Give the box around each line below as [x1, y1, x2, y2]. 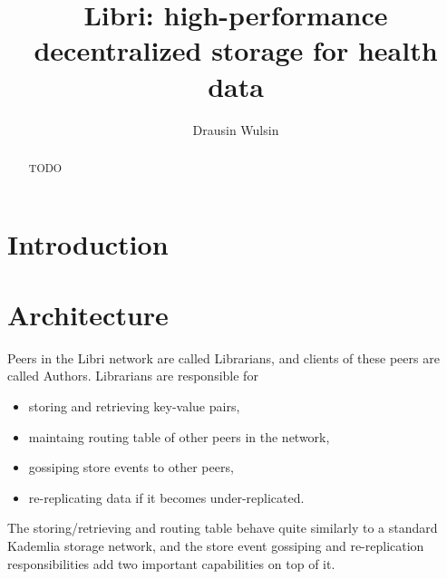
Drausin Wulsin [192, 120, 279, 139]
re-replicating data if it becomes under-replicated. [28, 487, 305, 507]
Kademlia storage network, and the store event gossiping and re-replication [7, 536, 424, 555]
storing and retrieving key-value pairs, [28, 397, 240, 416]
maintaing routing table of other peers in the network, [28, 427, 330, 446]
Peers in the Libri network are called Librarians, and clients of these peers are [7, 348, 440, 367]
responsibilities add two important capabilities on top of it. [7, 554, 335, 573]
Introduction [7, 225, 169, 262]
